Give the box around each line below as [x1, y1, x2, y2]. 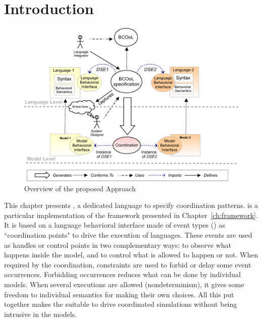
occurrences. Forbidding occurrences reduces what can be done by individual [4, 269, 241, 280]
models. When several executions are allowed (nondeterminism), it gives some [4, 279, 244, 289]
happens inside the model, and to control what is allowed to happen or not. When [4, 249, 258, 260]
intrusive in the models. [4, 308, 77, 319]
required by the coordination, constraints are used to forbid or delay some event [4, 259, 251, 270]
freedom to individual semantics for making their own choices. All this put [4, 289, 234, 299]
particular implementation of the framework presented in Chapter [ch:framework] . [4, 209, 258, 220]
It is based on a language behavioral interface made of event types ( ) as [4, 220, 225, 230]
